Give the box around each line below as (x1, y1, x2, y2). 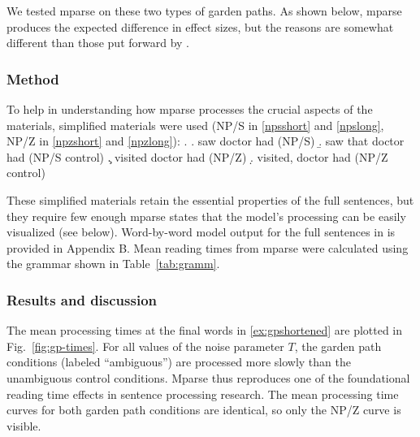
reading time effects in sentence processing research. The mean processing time (6, 385, 399, 402)
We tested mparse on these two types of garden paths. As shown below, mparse (6, 2, 402, 19)
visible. (6, 417, 41, 434)
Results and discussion (6, 289, 158, 309)
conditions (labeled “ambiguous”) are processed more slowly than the (6, 353, 351, 370)
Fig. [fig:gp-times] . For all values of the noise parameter (6, 337, 284, 354)
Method (6, 68, 59, 89)
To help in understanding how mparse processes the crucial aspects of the (6, 101, 373, 117)
